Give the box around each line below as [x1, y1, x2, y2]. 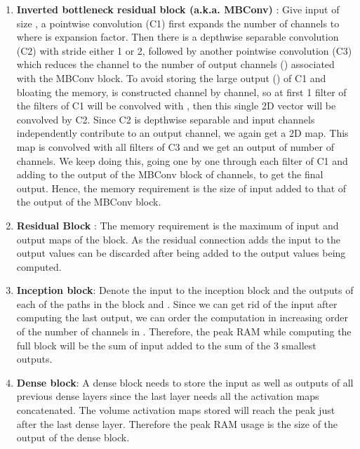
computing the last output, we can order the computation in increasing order [16, 310, 348, 325]
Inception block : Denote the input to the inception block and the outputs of [16, 283, 354, 297]
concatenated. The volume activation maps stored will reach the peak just [16, 403, 335, 417]
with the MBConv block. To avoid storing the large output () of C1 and [16, 70, 326, 85]
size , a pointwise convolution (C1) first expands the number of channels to [16, 15, 340, 30]
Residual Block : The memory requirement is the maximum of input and [16, 217, 339, 232]
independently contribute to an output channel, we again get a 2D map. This [16, 126, 349, 140]
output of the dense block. [16, 430, 130, 445]
